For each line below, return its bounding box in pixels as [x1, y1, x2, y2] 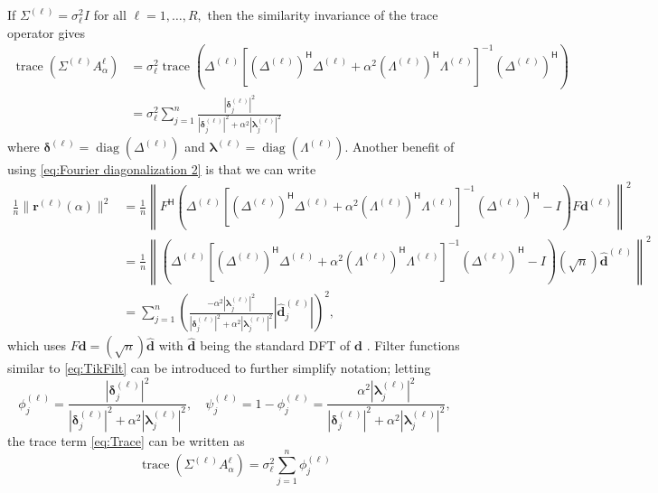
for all [93, 5, 127, 23]
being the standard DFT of [200, 336, 351, 355]
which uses [7, 336, 67, 355]
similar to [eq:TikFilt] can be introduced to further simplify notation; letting [7, 358, 431, 377]
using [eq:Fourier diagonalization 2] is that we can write [7, 160, 316, 179]
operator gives [7, 23, 86, 42]
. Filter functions [366, 336, 460, 355]
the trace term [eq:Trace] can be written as [7, 431, 245, 450]
